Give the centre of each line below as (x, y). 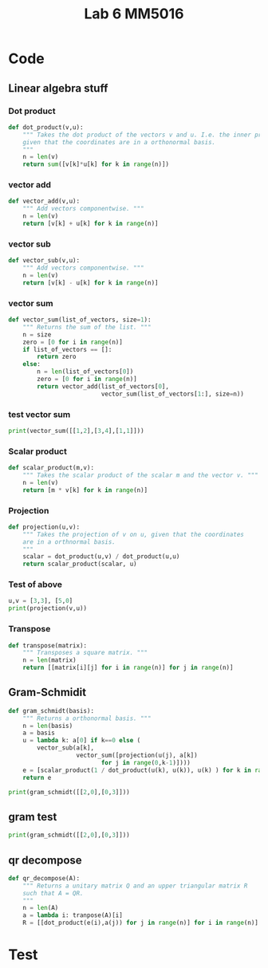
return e (37, 777)
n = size (37, 334)
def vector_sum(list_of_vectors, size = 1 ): (80, 320)
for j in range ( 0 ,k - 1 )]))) (146, 762)
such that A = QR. (53, 893)
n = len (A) (41, 908)
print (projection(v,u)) (48, 608)
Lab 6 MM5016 (134, 14)
